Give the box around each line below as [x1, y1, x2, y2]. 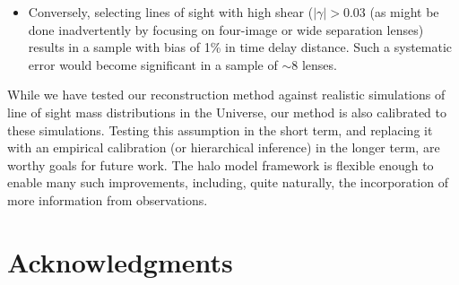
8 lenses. [291, 55, 337, 73]
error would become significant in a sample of [28, 55, 278, 73]
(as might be [369, 3, 439, 21]
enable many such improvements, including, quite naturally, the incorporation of [7, 173, 448, 192]
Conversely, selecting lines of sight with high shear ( [28, 3, 314, 21]
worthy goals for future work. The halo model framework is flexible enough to [7, 155, 434, 174]
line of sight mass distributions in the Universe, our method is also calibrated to [7, 102, 446, 121]
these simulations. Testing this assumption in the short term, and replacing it [7, 120, 433, 139]
